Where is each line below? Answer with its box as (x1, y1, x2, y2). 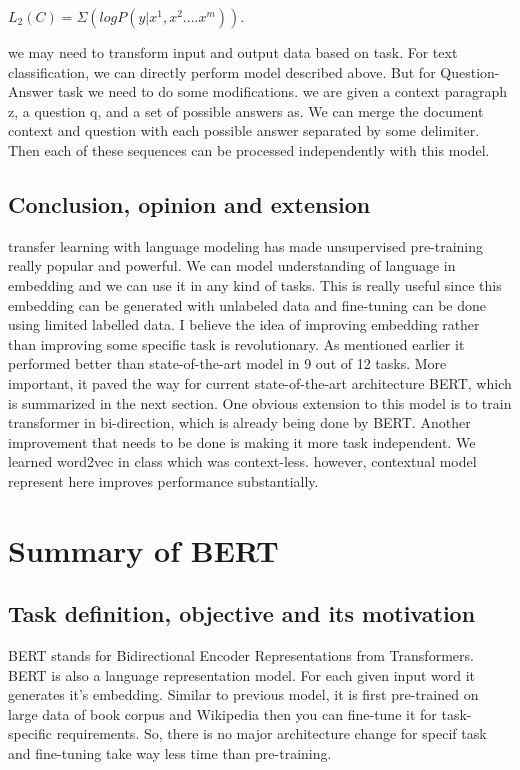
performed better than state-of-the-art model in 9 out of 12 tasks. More (8, 353, 447, 374)
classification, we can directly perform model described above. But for (8, 61, 436, 82)
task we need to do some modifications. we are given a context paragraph (57, 81, 507, 102)
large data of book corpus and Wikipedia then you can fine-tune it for (8, 703, 437, 724)
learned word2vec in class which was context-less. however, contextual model (8, 451, 477, 472)
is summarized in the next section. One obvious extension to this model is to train (8, 392, 512, 413)
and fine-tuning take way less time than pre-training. (8, 743, 332, 764)
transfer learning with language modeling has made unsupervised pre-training (8, 235, 484, 256)
